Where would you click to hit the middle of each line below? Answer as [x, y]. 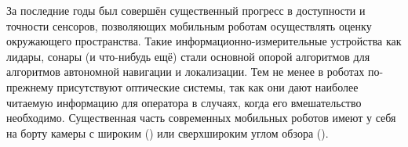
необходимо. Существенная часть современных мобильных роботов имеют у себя [201, 118]
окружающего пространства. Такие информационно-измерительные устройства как [204, 41]
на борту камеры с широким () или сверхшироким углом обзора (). [168, 133]
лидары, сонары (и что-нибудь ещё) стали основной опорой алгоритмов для [188, 56]
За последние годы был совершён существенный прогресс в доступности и [186, 10]
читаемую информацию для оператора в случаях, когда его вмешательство [184, 102]
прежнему [30, 86]
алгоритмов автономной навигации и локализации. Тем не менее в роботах [186, 72]
